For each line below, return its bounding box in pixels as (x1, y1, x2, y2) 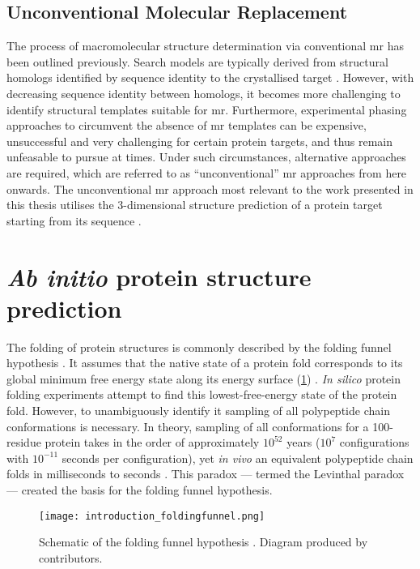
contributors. (39, 549, 103, 566)
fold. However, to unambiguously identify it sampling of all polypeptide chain (6, 402, 390, 419)
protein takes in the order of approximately (45, 434, 260, 451)
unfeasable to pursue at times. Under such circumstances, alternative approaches (6, 148, 406, 165)
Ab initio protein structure (6, 259, 312, 293)
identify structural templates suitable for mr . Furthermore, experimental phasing (6, 101, 407, 118)
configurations (339, 434, 409, 451)
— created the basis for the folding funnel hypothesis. (6, 481, 273, 498)
